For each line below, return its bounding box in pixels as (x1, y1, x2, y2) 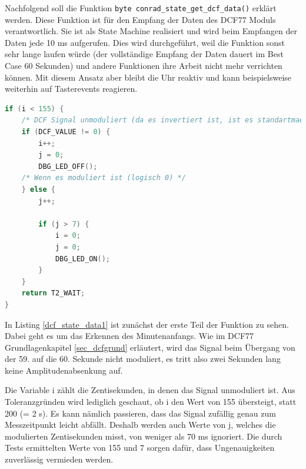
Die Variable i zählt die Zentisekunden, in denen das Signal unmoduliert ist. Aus (5, 384, 295, 396)
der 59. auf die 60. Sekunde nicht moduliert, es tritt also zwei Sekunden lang (5, 352, 281, 365)
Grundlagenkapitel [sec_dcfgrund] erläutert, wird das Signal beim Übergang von (5, 341, 295, 353)
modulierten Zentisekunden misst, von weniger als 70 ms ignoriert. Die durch (5, 430, 282, 442)
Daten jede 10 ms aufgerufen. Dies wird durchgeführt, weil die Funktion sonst (5, 36, 285, 48)
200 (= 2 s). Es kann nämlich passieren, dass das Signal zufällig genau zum (5, 407, 276, 419)
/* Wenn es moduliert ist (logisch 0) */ (21, 174, 186, 182)
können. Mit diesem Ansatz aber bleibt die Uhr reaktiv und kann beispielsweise (5, 71, 292, 83)
